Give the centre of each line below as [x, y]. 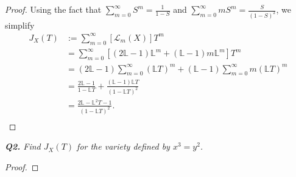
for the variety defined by [123, 146]
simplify [20, 25]
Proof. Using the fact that [53, 9]
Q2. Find [23, 146]
